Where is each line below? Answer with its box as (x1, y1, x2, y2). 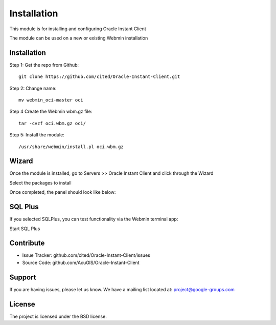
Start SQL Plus (9, 226, 40, 232)
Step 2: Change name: (9, 85, 57, 91)
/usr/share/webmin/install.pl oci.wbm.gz (18, 144, 124, 150)
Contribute (9, 239, 45, 248)
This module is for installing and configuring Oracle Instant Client (9, 26, 147, 32)
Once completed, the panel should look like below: (9, 189, 116, 195)
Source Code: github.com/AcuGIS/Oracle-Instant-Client (22, 259, 140, 266)
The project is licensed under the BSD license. (9, 313, 107, 319)
